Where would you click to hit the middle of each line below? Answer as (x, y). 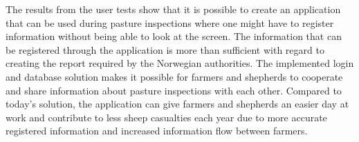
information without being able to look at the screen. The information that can (174, 36)
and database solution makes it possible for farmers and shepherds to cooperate (174, 76)
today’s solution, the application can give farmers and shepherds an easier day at (177, 104)
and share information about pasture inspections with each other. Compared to (174, 90)
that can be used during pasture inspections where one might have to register (170, 22)
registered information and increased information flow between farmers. (157, 131)
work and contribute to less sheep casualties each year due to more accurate (166, 117)
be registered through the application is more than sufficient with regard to (165, 49)
